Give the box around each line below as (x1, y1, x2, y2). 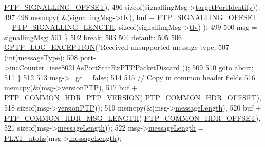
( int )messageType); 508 (4, 51, 78, 62)
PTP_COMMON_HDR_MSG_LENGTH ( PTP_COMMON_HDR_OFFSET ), (4, 112, 261, 123)
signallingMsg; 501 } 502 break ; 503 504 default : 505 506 (4, 31, 182, 42)
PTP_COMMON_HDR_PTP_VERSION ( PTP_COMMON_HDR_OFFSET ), (4, 92, 261, 103)
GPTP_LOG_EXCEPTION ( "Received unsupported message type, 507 (4, 42, 229, 52)
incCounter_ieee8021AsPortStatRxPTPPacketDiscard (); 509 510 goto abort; (9, 62, 254, 72)
